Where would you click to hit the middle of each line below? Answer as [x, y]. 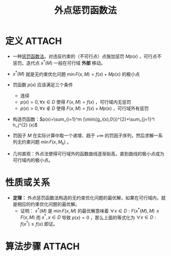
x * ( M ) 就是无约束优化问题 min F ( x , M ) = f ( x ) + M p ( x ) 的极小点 [76, 74]
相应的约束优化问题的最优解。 [48, 204]
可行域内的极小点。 [33, 160]
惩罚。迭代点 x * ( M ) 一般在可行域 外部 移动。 [59, 62]
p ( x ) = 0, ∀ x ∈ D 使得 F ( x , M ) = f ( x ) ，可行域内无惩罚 [76, 102]
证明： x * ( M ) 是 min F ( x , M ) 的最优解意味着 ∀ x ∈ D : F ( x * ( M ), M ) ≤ [90, 210]
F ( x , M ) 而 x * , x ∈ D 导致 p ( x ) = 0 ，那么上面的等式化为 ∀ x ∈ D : [88, 217]
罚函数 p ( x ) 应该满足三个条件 [43, 85]
